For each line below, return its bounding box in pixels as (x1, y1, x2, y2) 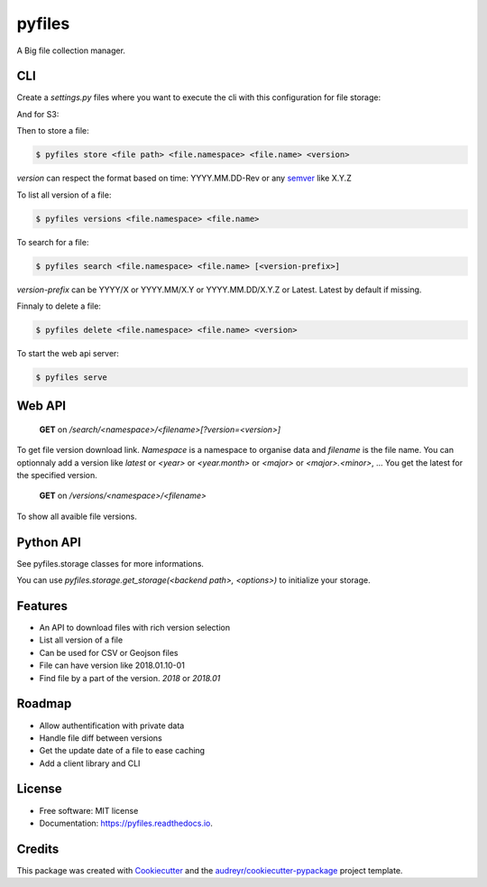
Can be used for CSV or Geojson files (39, 647, 179, 658)
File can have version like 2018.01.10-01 (39, 660, 185, 671)
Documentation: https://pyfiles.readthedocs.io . (39, 818, 214, 828)
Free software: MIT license (39, 805, 139, 816)
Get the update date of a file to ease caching (39, 745, 206, 756)
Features (16, 598, 68, 614)
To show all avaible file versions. (16, 511, 137, 522)
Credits (16, 841, 60, 856)
